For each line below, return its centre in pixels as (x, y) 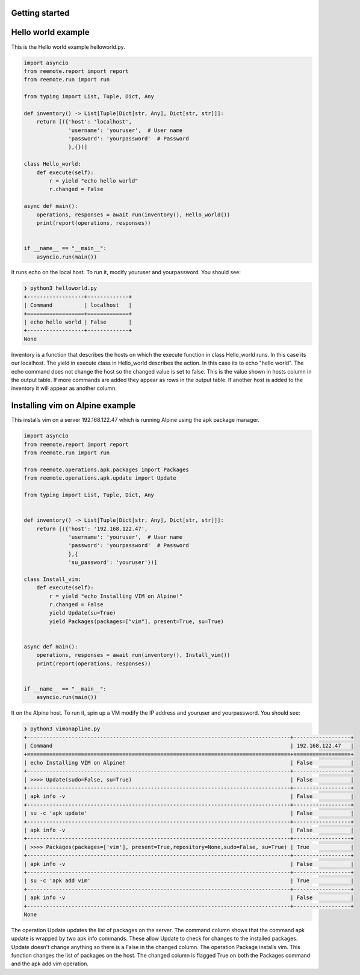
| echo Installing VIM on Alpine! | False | (189, 763)
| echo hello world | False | (78, 322)
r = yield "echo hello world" (94, 180)
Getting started (40, 13)
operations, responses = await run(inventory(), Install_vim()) (133, 655)
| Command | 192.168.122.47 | (189, 746)
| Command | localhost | (78, 305)
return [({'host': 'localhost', (84, 122)
